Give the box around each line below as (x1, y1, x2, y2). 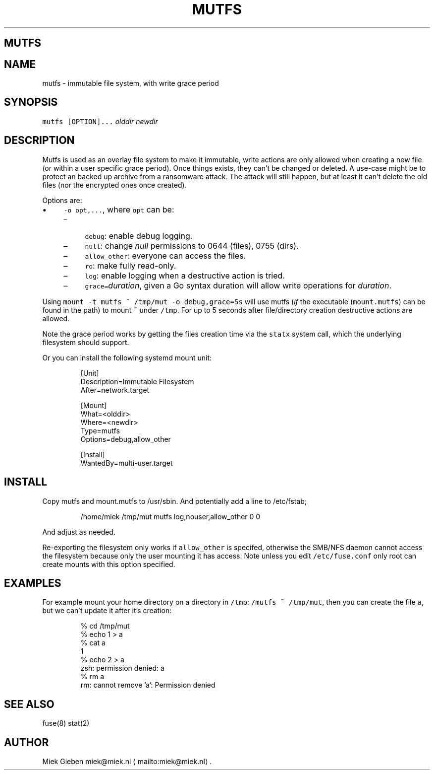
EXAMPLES (4, 576, 61, 589)
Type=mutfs (80, 426, 120, 435)
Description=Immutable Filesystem (80, 377, 194, 386)
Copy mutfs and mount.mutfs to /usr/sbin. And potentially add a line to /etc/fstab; (42, 496, 307, 505)
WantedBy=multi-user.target (80, 458, 173, 467)
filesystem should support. (42, 338, 129, 347)
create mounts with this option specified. (42, 560, 175, 568)
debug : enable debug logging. (85, 230, 193, 241)
